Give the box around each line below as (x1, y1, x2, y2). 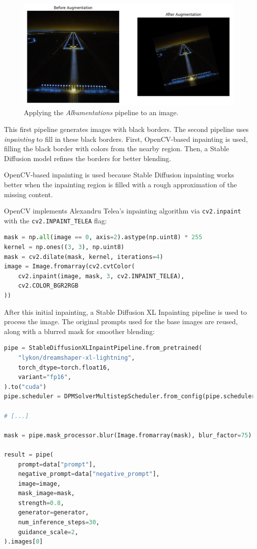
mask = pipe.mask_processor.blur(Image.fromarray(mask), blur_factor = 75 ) (4, 431, 252, 439)
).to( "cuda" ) (4, 383, 46, 390)
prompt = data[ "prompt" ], (18, 461, 96, 468)
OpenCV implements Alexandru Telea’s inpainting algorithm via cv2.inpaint (4, 206, 241, 216)
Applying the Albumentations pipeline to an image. (24, 107, 178, 118)
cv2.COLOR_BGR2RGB (18, 282, 79, 290)
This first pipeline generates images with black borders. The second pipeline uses (4, 124, 249, 134)
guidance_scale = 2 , (18, 528, 79, 536)
